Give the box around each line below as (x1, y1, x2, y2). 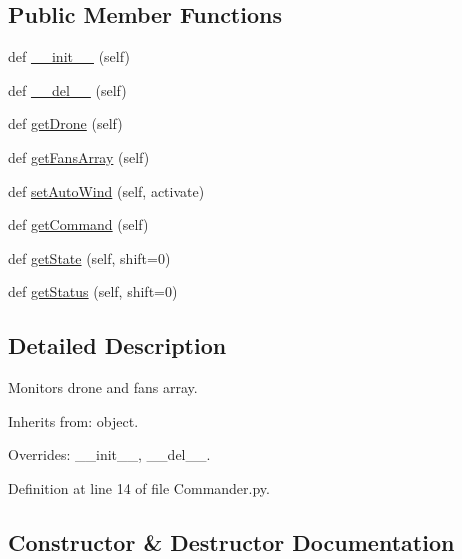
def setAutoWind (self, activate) (8, 180, 205, 201)
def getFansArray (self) (8, 146, 150, 167)
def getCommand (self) (8, 214, 149, 235)
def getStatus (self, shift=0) (8, 281, 178, 302)
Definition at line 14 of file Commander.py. (8, 477, 270, 498)
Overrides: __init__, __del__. (8, 444, 211, 465)
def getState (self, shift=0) (8, 247, 171, 268)
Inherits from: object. (8, 410, 139, 431)
